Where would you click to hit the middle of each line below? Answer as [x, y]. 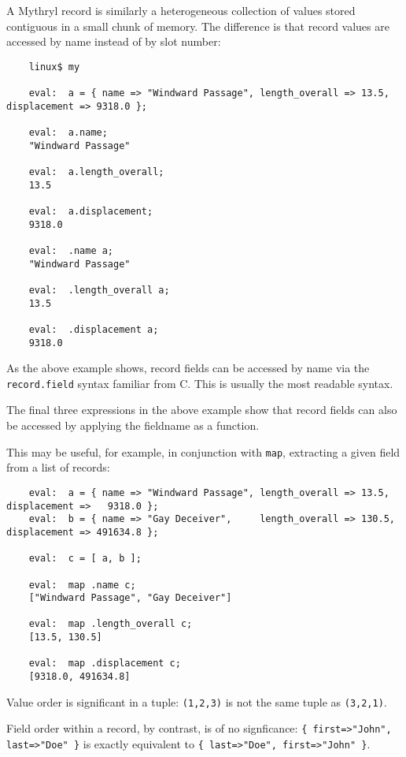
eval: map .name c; [82, 585]
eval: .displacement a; [94, 329]
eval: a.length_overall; [96, 172]
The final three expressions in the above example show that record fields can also [202, 410]
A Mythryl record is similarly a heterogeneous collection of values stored [181, 10]
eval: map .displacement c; [105, 664]
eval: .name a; [71, 250]
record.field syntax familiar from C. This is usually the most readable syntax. [200, 383]
